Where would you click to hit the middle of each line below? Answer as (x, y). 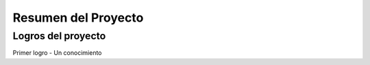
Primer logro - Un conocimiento (57, 53)
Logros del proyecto (59, 36)
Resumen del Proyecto (78, 18)
